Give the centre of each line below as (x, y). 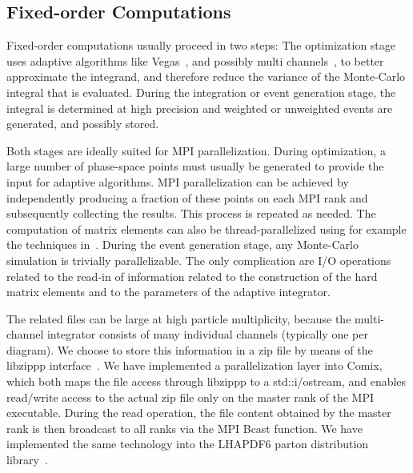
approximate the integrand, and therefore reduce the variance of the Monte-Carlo (206, 76)
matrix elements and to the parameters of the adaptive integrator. (168, 292)
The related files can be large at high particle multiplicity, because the (179, 318)
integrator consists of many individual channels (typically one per (207, 334)
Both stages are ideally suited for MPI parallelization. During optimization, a (196, 150)
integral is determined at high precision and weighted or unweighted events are (200, 108)
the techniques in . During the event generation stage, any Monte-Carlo (182, 245)
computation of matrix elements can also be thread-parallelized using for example (206, 228)
